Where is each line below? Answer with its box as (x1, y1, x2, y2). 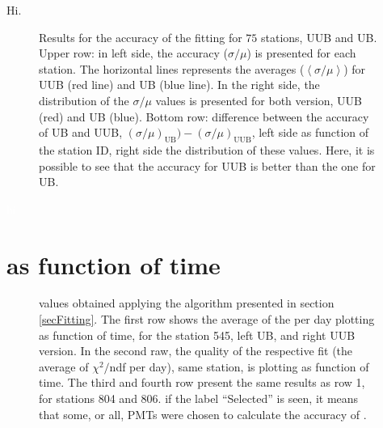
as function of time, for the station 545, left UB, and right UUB (39, 326, 356, 343)
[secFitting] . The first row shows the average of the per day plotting (39, 311, 375, 328)
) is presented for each (246, 44, 356, 61)
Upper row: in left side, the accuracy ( (39, 44, 228, 61)
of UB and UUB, (39, 124, 123, 141)
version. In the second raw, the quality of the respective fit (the (39, 342, 353, 359)
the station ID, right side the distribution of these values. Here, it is (39, 141, 375, 158)
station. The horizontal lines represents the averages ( (39, 60, 305, 77)
